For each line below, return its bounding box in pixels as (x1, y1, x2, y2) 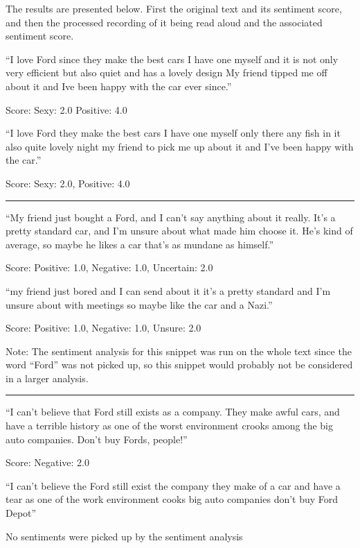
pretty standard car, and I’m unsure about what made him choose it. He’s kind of (6, 223, 353, 238)
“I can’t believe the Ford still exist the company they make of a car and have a (6, 478, 341, 493)
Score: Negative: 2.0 (6, 455, 89, 470)
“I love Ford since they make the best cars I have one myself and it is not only (6, 51, 339, 66)
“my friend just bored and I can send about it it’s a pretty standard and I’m (6, 283, 331, 298)
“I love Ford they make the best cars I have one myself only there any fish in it (6, 126, 341, 140)
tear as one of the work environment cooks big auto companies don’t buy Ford (6, 492, 339, 506)
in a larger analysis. (6, 370, 89, 385)
